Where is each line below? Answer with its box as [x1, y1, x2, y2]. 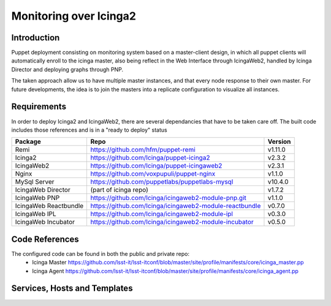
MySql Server [15, 177, 55, 186]
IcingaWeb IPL [15, 210, 56, 218]
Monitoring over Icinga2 [11, 9, 136, 23]
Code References [11, 234, 79, 244]
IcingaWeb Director [15, 185, 70, 194]
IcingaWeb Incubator [15, 218, 75, 226]
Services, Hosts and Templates [11, 283, 133, 294]
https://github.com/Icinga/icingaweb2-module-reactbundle [90, 202, 261, 211]
